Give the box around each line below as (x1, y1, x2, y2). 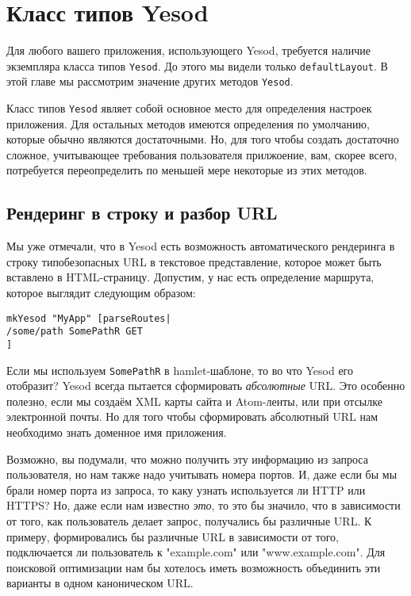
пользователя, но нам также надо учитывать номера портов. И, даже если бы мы (6, 466, 398, 483)
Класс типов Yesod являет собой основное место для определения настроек (6, 100, 372, 117)
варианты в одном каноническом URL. (6, 575, 194, 591)
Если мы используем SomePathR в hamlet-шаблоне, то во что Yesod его (6, 361, 353, 378)
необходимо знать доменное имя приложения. (6, 424, 227, 441)
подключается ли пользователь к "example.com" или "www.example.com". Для (6, 544, 386, 560)
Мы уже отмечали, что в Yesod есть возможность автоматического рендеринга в (6, 238, 395, 254)
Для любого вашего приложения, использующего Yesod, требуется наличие (6, 42, 371, 59)
